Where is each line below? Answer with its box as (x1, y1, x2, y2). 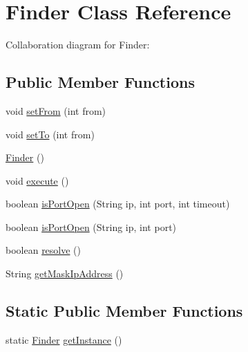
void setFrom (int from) (6, 103, 106, 118)
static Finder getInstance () (6, 332, 122, 346)
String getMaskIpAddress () (6, 266, 124, 281)
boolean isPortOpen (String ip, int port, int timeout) (6, 196, 230, 211)
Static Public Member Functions (6, 300, 243, 322)
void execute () (6, 173, 69, 187)
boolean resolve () (6, 243, 82, 257)
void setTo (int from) (6, 127, 95, 141)
